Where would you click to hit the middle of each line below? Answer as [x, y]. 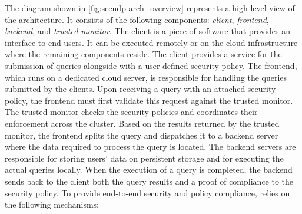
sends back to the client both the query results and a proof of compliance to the [149, 181]
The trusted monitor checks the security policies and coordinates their [131, 112]
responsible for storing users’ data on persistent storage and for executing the [144, 158]
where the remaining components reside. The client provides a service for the [143, 54]
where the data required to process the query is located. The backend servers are [150, 146]
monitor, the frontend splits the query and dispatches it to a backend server [142, 135]
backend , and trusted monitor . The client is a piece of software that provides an [147, 31]
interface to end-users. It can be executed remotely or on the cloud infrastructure [151, 42]
